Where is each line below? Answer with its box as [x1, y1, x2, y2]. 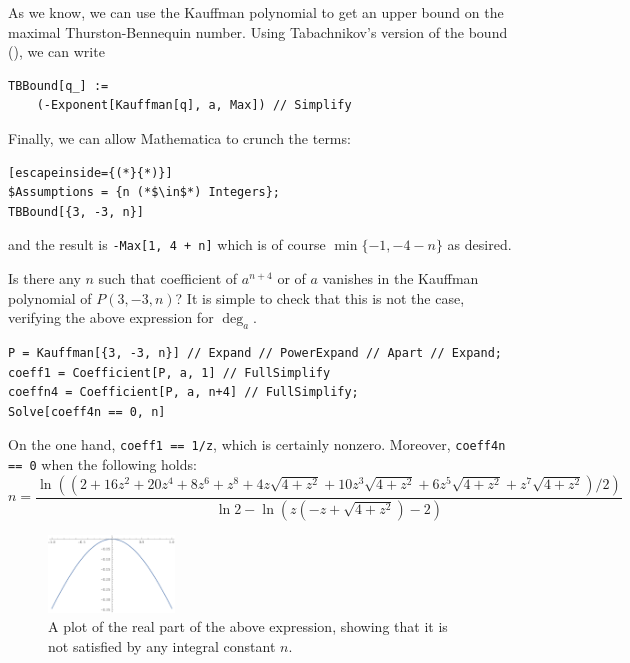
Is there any [8, 268, 81, 288]
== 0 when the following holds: [8, 454, 197, 475]
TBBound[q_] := [8, 78, 109, 93]
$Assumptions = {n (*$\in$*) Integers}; [8, 185, 281, 200]
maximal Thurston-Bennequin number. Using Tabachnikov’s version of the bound [8, 21, 508, 42]
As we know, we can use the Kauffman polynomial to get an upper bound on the [8, 2, 504, 22]
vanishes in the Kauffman [322, 268, 479, 288]
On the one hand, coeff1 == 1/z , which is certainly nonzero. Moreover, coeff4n [8, 434, 506, 455]
